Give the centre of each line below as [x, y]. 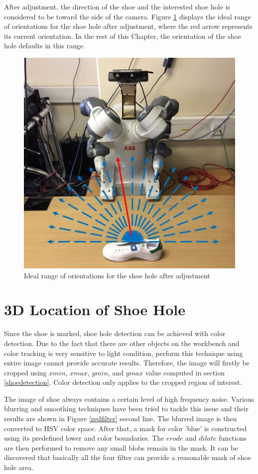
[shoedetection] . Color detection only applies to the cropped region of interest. [123, 382]
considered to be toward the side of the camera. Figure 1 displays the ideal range [128, 16]
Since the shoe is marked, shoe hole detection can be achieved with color [115, 333]
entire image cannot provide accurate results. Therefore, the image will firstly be [127, 363]
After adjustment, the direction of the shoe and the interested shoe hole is [117, 6]
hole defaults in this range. [45, 46]
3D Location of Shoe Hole [95, 309]
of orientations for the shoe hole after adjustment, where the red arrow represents [128, 26]
